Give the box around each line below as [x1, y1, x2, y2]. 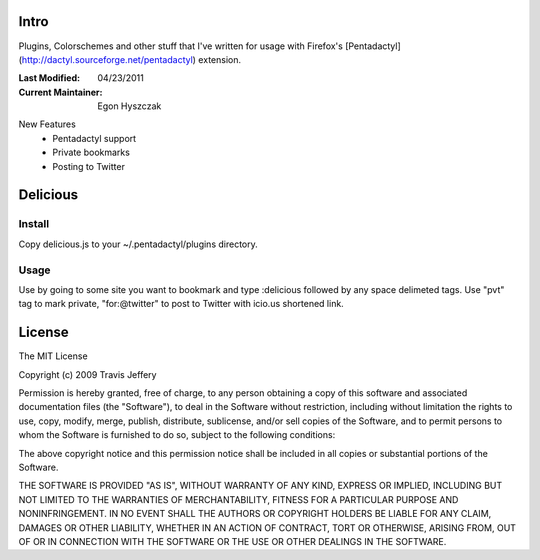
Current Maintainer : [18, 86, 103, 98]
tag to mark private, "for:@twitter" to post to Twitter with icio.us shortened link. [18, 298, 344, 310]
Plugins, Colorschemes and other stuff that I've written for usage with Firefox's [18, 40, 344, 52]
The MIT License [18, 350, 89, 362]
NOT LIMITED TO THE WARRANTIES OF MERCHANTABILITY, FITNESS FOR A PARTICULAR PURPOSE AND [18, 493, 459, 505]
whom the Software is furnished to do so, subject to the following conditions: [18, 429, 336, 441]
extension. [198, 53, 242, 65]
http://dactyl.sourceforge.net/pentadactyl [21, 53, 194, 65]
